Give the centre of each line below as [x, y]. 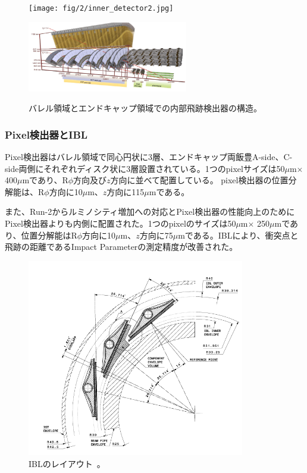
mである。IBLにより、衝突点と [238, 235]
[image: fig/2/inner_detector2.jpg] [101, 8]
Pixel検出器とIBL [46, 134]
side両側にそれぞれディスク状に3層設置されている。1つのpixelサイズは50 [145, 168]
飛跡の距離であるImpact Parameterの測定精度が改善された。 [121, 247]
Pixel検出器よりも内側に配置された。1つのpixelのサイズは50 [120, 223]
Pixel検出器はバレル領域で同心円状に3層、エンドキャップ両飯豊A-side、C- [149, 157]
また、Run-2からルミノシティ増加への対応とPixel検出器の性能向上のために [150, 212]
